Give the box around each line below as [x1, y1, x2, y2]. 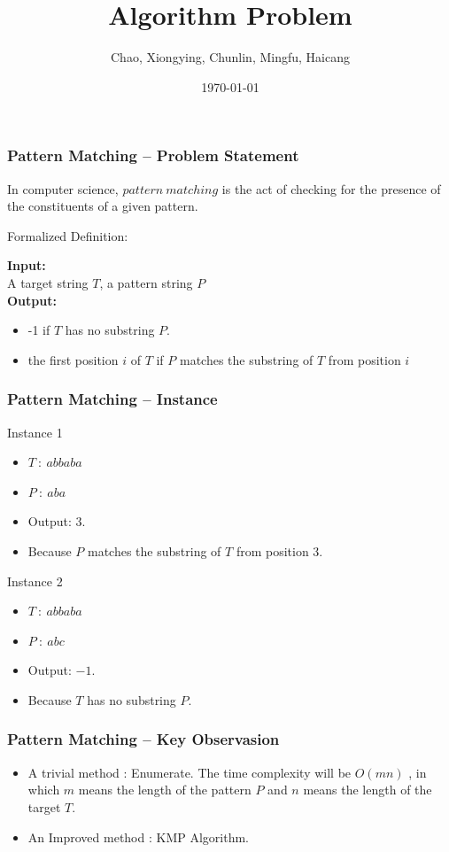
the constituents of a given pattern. [7, 197, 198, 215]
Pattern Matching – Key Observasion [7, 728, 280, 750]
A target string [7, 273, 89, 291]
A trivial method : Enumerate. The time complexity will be [27, 763, 352, 781]
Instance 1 [7, 422, 63, 441]
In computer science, [7, 179, 119, 198]
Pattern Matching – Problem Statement [7, 144, 299, 167]
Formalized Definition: [7, 226, 128, 244]
